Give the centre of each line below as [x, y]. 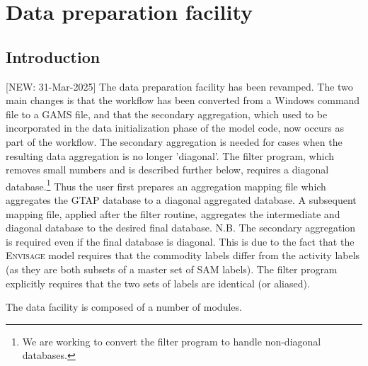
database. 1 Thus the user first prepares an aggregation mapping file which [166, 185]
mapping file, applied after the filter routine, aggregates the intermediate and [173, 213]
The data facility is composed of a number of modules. [124, 307]
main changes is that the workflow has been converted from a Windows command [183, 100]
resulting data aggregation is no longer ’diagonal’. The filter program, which [170, 155]
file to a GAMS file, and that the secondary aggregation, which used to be [167, 114]
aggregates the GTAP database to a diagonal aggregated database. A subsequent [181, 199]
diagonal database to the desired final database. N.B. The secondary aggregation [181, 228]
